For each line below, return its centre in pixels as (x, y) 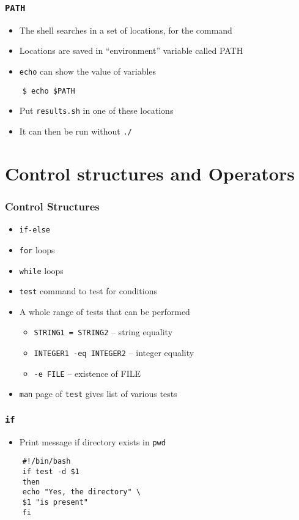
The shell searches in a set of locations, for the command (126, 30)
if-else (35, 230)
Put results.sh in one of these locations (96, 110)
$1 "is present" (55, 503)
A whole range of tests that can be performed (105, 311)
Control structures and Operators (150, 173)
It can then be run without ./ (76, 131)
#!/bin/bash (46, 462)
